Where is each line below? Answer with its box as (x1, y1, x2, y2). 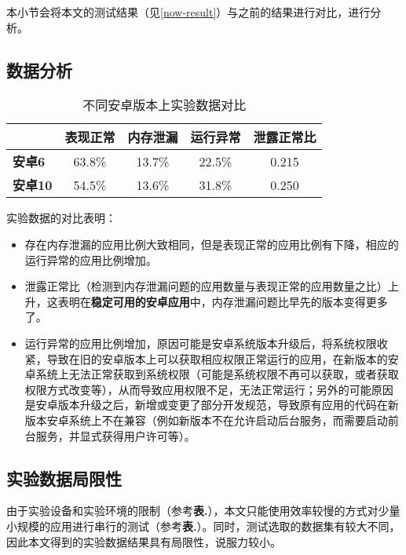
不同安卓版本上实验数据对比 (82, 96, 247, 115)
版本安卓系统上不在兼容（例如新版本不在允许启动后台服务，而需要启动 (24, 411, 388, 428)
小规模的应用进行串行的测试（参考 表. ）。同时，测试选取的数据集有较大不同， (6, 517, 401, 534)
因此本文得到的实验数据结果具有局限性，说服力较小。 (6, 533, 281, 550)
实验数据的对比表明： (6, 210, 116, 226)
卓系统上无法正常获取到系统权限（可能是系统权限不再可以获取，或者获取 (24, 366, 399, 382)
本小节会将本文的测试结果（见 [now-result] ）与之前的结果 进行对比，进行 (6, 4, 371, 20)
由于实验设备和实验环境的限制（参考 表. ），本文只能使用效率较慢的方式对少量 (6, 502, 401, 519)
